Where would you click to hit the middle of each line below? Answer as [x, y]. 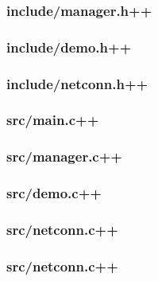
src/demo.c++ [54, 193]
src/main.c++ [53, 120]
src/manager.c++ [64, 156]
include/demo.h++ [69, 47]
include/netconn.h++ [77, 83]
